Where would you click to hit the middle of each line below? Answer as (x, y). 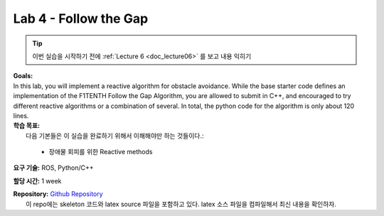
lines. (21, 115)
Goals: (23, 76)
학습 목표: (27, 126)
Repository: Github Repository (58, 194)
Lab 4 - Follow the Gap (81, 18)
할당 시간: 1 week (37, 180)
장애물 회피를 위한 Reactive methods (101, 152)
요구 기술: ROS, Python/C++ (53, 168)
